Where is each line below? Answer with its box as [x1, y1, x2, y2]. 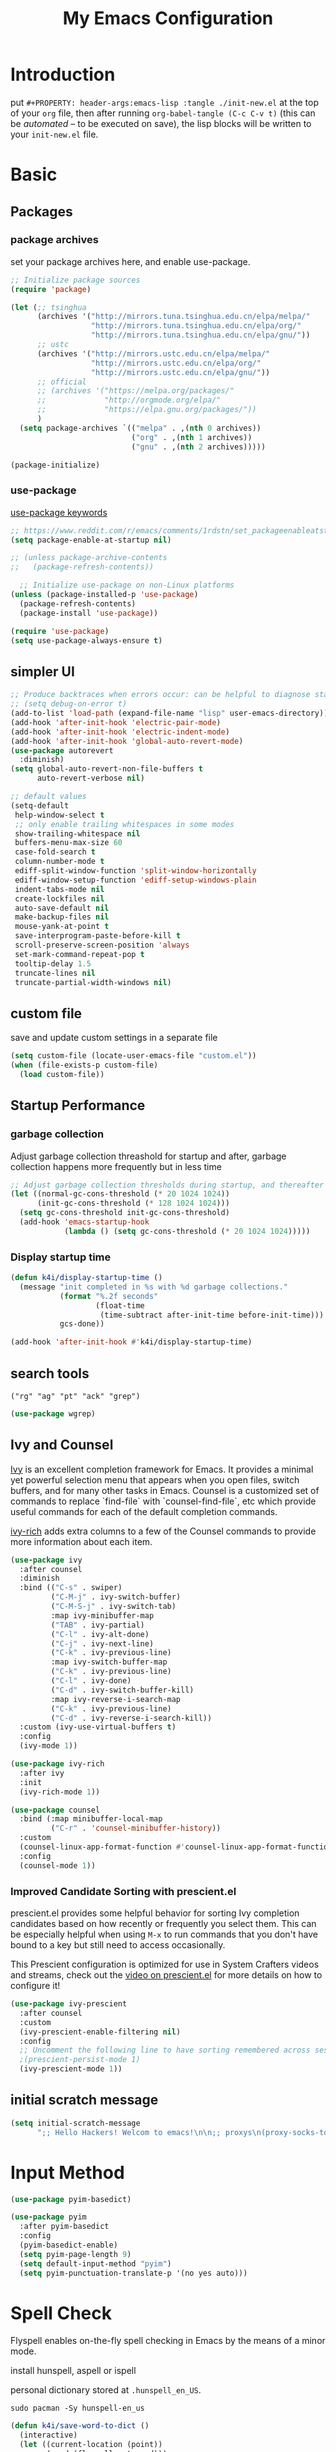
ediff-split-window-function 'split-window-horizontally [14, 866, 257, 876]
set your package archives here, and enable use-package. [10, 255, 251, 267]
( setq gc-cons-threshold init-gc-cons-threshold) [19, 1208, 230, 1218]
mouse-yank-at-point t [14, 922, 110, 932]
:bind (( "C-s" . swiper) [19, 1583, 123, 1593]
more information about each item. [10, 1535, 153, 1547]
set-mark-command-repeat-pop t [14, 949, 145, 959]
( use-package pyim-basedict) [10, 2194, 132, 2204]
